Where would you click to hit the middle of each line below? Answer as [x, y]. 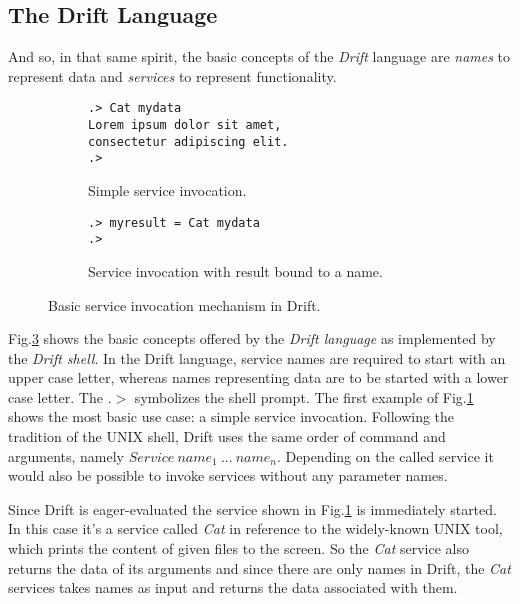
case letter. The [55, 396]
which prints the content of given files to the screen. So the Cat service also [238, 548]
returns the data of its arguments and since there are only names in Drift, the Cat [259, 567]
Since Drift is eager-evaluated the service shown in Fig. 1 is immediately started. [252, 508]
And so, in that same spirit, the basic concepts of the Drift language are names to [259, 56]
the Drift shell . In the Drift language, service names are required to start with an [257, 357]
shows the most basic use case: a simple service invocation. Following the [231, 416]
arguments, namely [66, 455]
